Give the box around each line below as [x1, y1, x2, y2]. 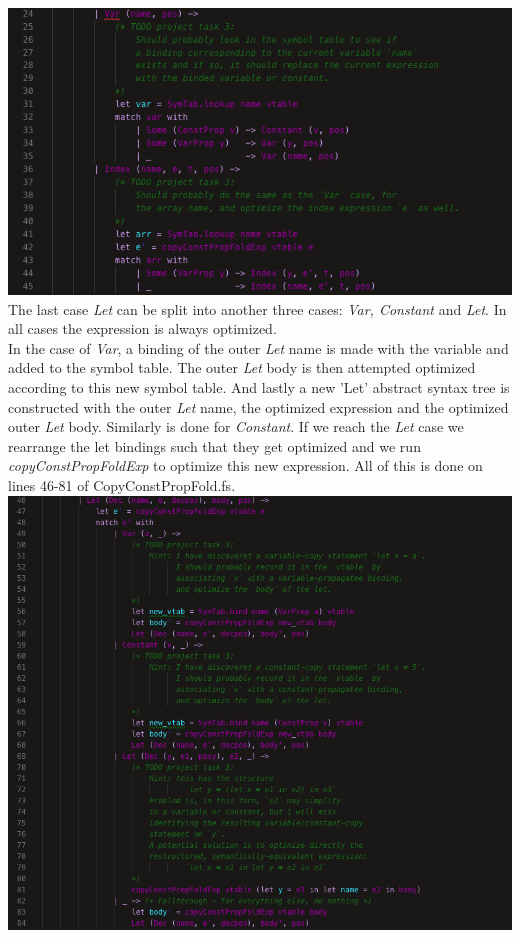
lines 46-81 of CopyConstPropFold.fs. [8, 475, 236, 495]
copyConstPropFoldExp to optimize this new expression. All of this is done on [8, 455, 483, 476]
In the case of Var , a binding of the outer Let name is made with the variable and [8, 337, 509, 358]
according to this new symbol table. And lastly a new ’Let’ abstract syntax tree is [8, 377, 510, 398]
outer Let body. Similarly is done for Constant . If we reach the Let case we [8, 416, 464, 437]
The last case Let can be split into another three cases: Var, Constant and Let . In [8, 298, 507, 319]
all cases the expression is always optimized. [8, 318, 277, 339]
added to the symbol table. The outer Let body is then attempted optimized [8, 357, 476, 378]
